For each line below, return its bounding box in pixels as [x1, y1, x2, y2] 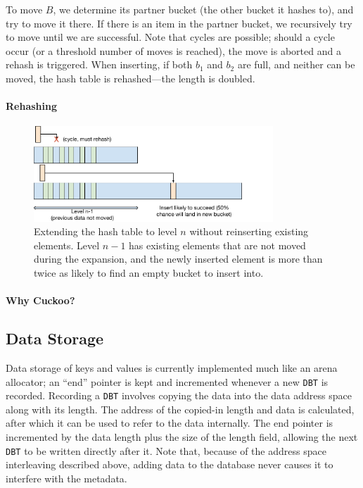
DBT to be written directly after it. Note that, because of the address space [6, 443, 326, 458]
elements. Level [34, 237, 100, 252]
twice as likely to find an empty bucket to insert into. [34, 265, 264, 280]
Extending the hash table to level [34, 224, 177, 239]
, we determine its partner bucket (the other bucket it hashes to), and [53, 2, 354, 16]
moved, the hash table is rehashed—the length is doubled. [6, 70, 255, 85]
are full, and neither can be [237, 57, 355, 72]
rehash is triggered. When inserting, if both [6, 57, 193, 72]
